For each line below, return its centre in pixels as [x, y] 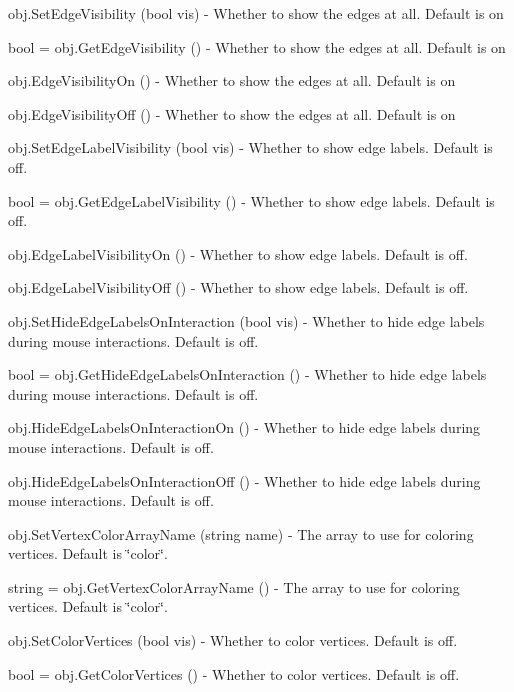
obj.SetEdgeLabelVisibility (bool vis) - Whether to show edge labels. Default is [250, 147]
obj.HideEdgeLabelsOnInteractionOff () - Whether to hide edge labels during [244, 480]
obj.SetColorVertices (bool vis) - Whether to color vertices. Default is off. [233, 640]
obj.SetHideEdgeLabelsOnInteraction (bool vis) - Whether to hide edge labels [246, 320]
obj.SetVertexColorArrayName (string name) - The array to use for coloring [241, 533]
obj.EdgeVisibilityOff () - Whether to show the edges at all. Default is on [232, 113]
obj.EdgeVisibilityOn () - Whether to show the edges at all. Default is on [232, 80]
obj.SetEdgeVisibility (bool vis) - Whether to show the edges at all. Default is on [256, 13]
